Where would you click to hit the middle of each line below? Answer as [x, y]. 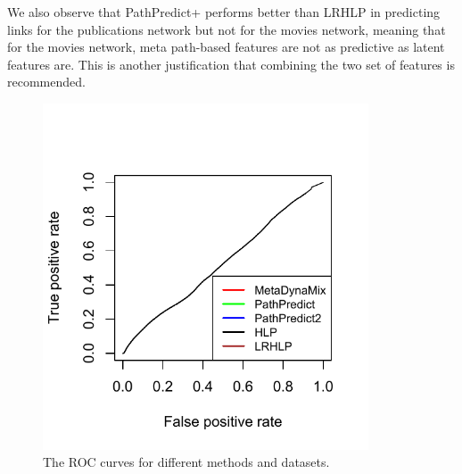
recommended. [46, 82]
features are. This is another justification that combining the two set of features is [231, 64]
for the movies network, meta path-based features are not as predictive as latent [226, 47]
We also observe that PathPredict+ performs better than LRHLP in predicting [224, 12]
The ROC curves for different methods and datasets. [186, 462]
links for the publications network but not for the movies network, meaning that [227, 29]
